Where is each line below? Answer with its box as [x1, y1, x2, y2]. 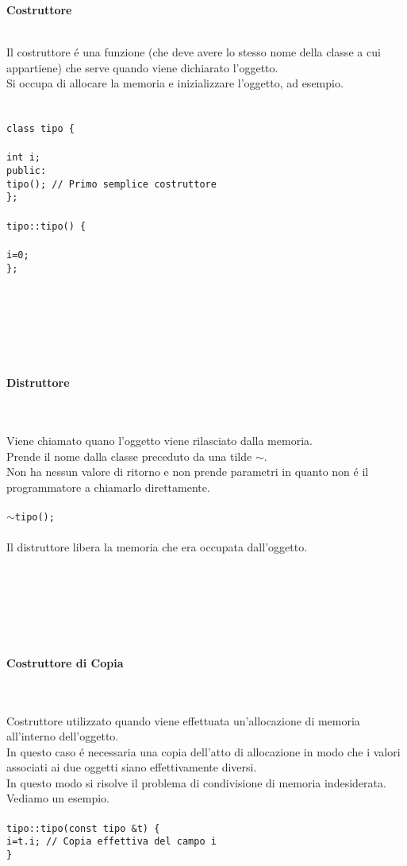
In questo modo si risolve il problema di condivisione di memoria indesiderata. [6, 774, 386, 791]
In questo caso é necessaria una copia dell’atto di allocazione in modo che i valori [6, 743, 401, 760]
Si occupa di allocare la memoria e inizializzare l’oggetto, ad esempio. [6, 75, 344, 91]
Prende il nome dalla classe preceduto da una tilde [6, 447, 252, 464]
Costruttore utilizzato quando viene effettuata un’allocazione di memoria [6, 712, 360, 729]
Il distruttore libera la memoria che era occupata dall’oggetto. [6, 539, 308, 555]
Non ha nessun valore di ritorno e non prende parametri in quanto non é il [6, 463, 369, 480]
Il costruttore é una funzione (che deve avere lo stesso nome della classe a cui [6, 44, 381, 60]
